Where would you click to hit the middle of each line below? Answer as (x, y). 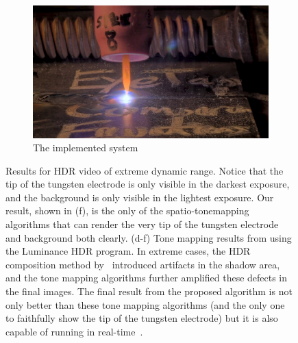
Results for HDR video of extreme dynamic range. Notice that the (145, 170)
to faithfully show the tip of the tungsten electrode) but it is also (142, 318)
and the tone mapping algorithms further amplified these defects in (147, 278)
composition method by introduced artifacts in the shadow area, (143, 264)
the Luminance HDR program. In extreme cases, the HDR (128, 251)
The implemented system (86, 148)
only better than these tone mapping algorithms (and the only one (145, 304)
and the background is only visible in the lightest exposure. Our (140, 197)
